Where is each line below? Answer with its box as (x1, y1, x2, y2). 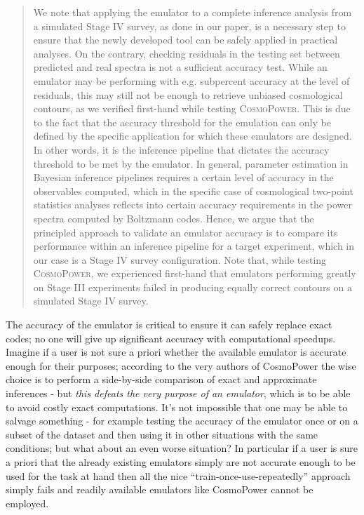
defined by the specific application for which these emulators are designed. (33, 128, 352, 143)
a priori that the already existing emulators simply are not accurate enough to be (6, 455, 356, 469)
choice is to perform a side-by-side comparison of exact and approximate (6, 372, 317, 387)
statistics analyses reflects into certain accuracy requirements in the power (33, 197, 352, 212)
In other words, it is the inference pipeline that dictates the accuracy (33, 142, 330, 156)
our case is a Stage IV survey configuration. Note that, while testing (33, 252, 327, 267)
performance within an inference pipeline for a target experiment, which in (33, 239, 355, 253)
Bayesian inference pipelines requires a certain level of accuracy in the (33, 170, 334, 185)
